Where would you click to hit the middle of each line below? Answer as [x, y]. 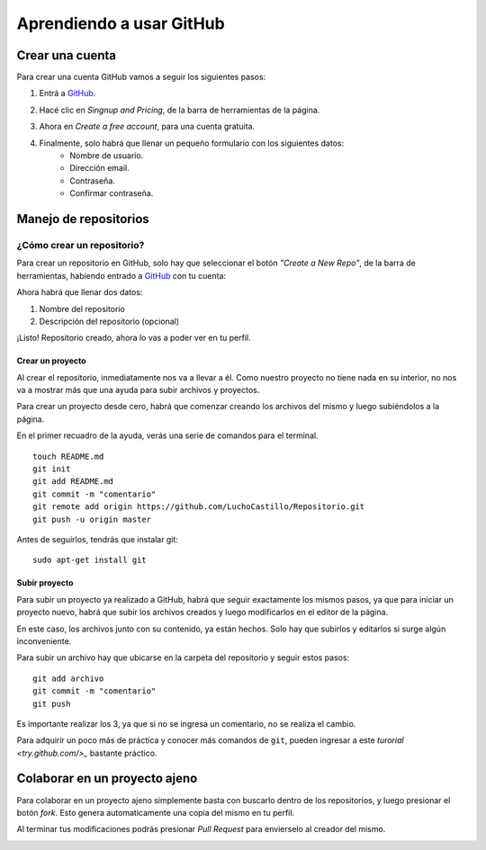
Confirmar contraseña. [112, 193]
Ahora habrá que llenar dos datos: [80, 292]
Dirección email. [99, 168]
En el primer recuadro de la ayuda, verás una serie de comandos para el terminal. [167, 435]
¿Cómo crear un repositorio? [81, 245]
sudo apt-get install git [90, 560]
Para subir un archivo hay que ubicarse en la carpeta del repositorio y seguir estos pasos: [183, 658]
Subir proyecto [45, 583]
